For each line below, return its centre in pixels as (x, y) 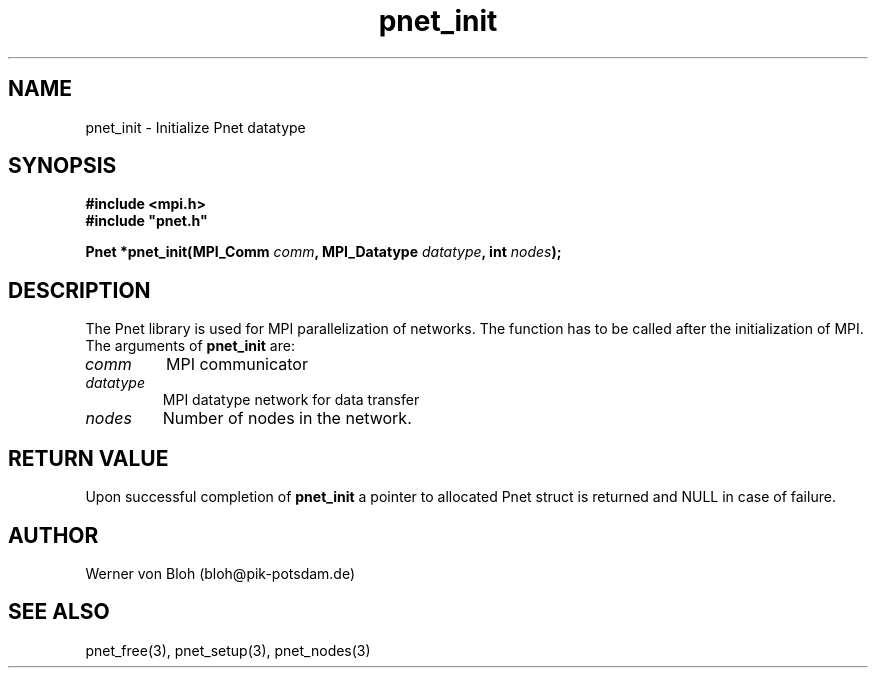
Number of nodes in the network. (287, 418)
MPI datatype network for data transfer (291, 400)
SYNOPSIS (62, 166)
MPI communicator (236, 364)
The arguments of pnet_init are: (190, 346)
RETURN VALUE (88, 458)
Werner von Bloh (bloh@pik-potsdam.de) (220, 573)
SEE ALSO (59, 612)
